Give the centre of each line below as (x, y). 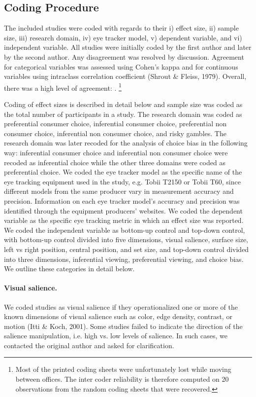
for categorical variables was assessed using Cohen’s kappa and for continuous (121, 66)
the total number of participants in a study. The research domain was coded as (123, 114)
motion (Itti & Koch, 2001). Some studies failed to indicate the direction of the (123, 326)
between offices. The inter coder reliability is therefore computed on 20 (122, 379)
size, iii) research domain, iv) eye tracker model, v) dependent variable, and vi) (123, 37)
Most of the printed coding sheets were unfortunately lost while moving (123, 369)
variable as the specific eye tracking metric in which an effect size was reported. (124, 220)
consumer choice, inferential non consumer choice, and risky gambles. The (115, 133)
